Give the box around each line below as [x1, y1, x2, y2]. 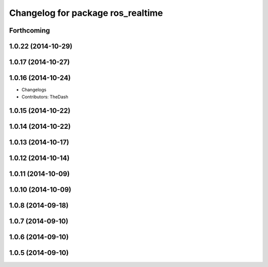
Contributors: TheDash [21, 94, 68, 100]
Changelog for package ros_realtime [9, 7, 163, 18]
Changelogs [21, 87, 47, 93]
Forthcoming [9, 26, 50, 35]
